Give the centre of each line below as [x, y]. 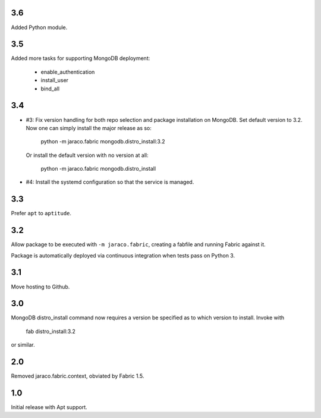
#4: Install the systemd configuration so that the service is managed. [110, 182]
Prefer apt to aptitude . [41, 213]
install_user [54, 80]
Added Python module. [39, 27]
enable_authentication [68, 72]
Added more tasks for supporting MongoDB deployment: [81, 58]
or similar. [23, 345]
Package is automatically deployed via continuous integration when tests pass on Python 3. [123, 255]
